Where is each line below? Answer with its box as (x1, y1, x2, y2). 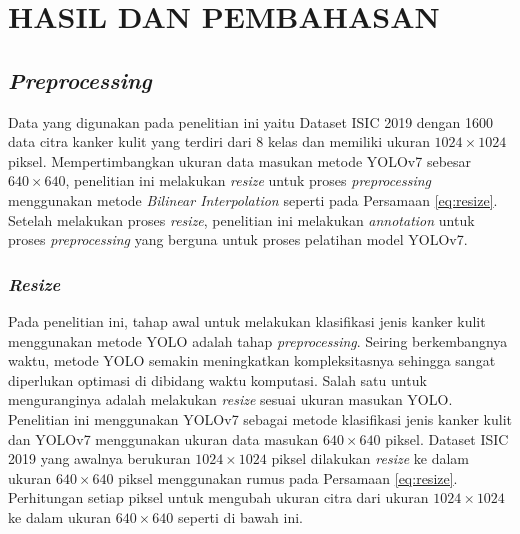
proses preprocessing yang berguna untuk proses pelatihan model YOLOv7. (8, 229, 468, 250)
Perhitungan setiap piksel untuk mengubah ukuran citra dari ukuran (8, 487, 429, 508)
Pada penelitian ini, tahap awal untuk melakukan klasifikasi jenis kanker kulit (8, 310, 486, 331)
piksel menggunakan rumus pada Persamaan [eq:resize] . (118, 467, 458, 488)
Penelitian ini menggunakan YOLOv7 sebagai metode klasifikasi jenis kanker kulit (8, 408, 512, 429)
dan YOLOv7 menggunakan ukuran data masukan (8, 428, 319, 449)
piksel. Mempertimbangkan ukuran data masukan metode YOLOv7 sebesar (8, 150, 472, 171)
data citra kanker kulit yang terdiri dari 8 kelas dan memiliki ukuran (8, 131, 430, 152)
